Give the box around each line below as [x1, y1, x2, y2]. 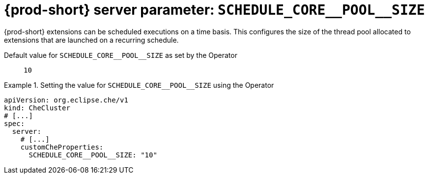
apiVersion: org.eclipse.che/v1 [4, 96, 128, 104]
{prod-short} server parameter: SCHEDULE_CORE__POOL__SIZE [4, 1, 425, 18]
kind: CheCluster [4, 103, 70, 112]
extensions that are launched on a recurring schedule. [4, 35, 179, 44]
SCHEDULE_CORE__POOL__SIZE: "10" [29, 151, 157, 159]
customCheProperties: [20, 143, 104, 151]
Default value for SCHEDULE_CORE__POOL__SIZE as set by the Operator [4, 51, 237, 59]
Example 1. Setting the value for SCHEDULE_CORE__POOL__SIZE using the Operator [4, 80, 274, 89]
